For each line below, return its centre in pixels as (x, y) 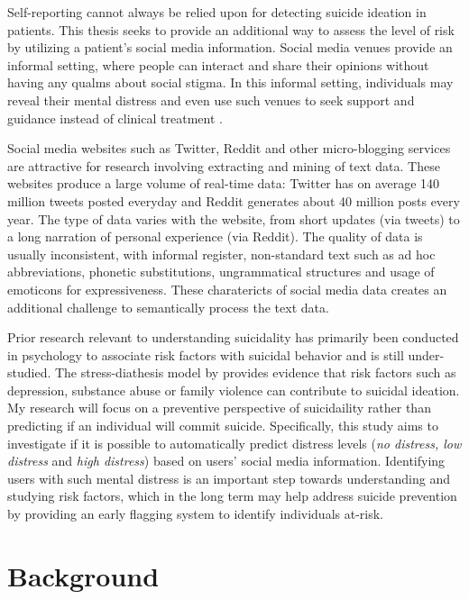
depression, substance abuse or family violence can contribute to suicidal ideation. (234, 390)
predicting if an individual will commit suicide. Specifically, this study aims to (223, 426)
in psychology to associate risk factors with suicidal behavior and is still (206, 354)
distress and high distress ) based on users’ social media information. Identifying (226, 461)
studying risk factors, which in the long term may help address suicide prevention (232, 496)
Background (83, 575)
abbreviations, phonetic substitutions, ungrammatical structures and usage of (221, 272)
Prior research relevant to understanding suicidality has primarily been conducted (233, 337)
